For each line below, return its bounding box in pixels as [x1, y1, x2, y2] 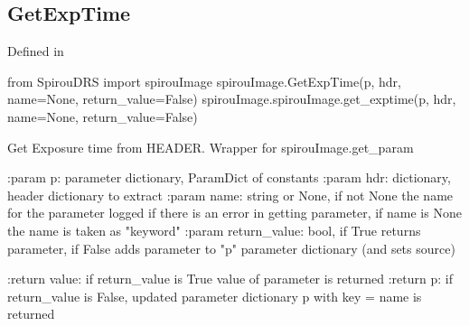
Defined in [7, 42, 64, 61]
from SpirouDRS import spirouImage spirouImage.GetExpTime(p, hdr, [7, 71, 401, 90]
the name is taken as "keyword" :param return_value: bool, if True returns [7, 220, 421, 239]
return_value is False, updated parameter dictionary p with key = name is [7, 286, 422, 305]
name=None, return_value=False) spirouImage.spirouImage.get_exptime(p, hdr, [7, 89, 456, 108]
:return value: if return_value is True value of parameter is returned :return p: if [7, 269, 453, 288]
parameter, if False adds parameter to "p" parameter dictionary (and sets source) [7, 238, 455, 257]
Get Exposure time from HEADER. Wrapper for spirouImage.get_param [7, 137, 414, 156]
